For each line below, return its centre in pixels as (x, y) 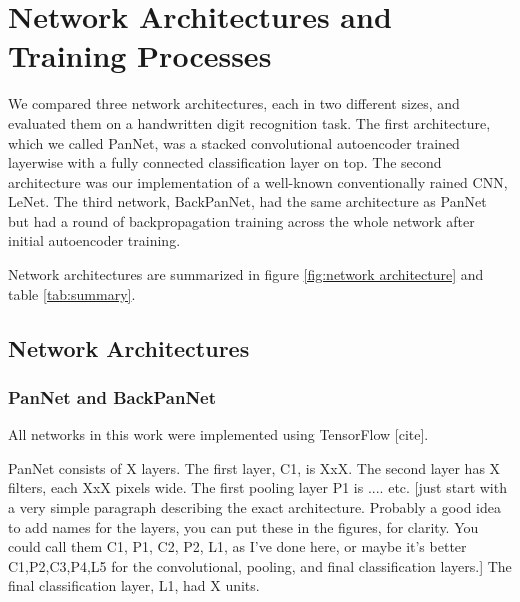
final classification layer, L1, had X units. (134, 585)
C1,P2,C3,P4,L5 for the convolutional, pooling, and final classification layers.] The (260, 565)
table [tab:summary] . (72, 293)
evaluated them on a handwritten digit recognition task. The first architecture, (249, 122)
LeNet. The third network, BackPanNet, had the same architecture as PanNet (247, 201)
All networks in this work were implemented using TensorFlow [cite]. (218, 434)
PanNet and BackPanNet (112, 396)
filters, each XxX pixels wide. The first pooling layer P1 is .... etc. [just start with (257, 487)
